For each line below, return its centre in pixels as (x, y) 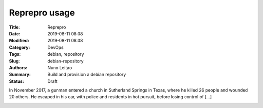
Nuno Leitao (60, 67)
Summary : (20, 75)
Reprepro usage (42, 13)
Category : (19, 47)
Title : (15, 27)
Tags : (15, 54)
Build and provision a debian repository (87, 75)
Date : (15, 33)
